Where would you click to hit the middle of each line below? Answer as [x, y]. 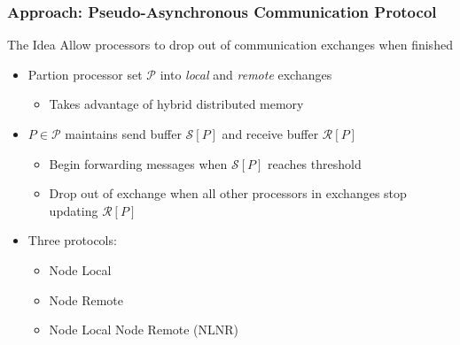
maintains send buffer [123, 134]
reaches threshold [315, 163]
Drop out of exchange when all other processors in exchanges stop [228, 193]
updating [74, 210]
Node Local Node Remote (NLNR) [144, 330]
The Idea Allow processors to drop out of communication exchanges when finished [230, 45]
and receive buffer [270, 134]
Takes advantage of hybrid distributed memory [176, 104]
